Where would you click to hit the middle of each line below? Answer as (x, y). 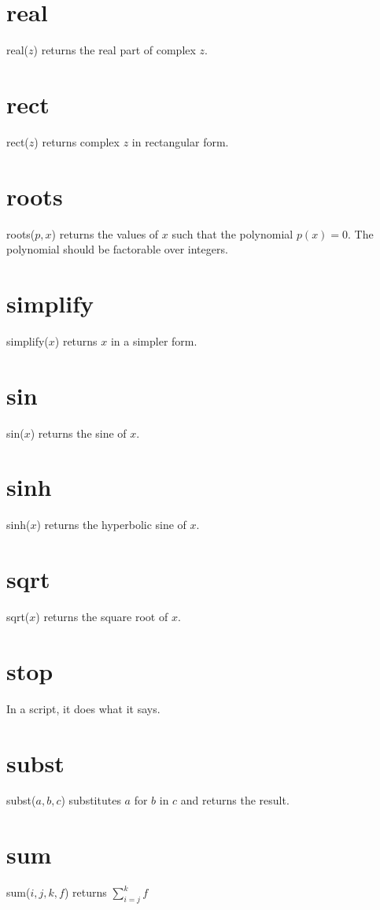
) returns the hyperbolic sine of (111, 525)
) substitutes (91, 800)
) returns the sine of (78, 433)
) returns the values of (105, 233)
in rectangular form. (180, 141)
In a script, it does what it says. (83, 708)
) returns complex (77, 141)
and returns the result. (235, 800)
